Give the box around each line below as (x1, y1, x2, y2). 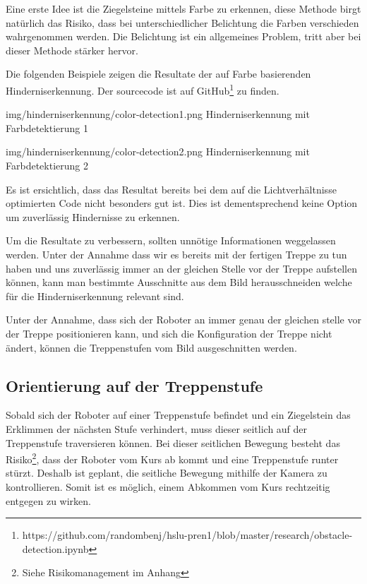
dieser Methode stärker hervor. (6, 42, 138, 57)
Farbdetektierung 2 (6, 158, 88, 172)
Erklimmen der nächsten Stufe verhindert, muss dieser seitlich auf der (6, 421, 308, 436)
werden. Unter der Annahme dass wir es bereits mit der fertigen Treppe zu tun (6, 246, 347, 261)
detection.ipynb (22, 541, 89, 556)
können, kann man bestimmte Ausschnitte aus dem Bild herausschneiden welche (6, 275, 352, 290)
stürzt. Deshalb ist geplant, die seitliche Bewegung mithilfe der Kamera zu (6, 465, 327, 480)
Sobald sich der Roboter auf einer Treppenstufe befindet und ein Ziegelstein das (6, 407, 351, 422)
